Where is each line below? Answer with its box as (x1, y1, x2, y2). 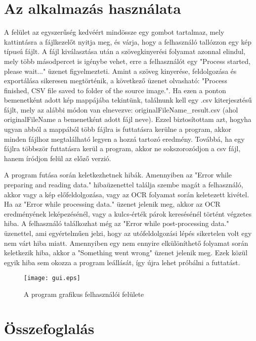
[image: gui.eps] (24, 275, 81, 282)
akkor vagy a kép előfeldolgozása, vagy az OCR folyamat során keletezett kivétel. (4, 189, 249, 199)
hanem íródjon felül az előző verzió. (4, 153, 111, 163)
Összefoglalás (4, 318, 94, 338)
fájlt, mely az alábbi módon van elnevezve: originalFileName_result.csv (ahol (4, 104, 238, 114)
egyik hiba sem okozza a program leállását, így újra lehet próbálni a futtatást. (4, 257, 240, 267)
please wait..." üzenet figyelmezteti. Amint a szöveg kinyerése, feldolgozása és (4, 65, 237, 76)
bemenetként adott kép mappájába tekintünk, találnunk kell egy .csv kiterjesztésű (4, 95, 252, 105)
